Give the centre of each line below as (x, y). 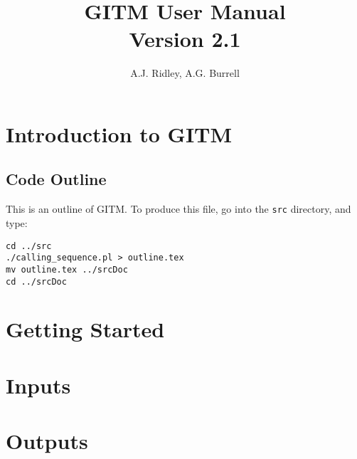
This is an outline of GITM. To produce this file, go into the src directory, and (178, 209)
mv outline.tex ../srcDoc (67, 269)
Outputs (47, 441)
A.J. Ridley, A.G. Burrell (185, 73)
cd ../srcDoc (36, 281)
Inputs (38, 385)
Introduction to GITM (119, 133)
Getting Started (85, 329)
